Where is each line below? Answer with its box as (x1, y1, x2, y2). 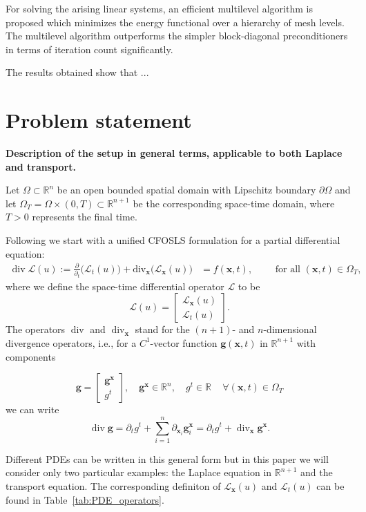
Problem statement (6, 106, 192, 134)
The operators (6, 322, 66, 336)
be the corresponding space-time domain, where (133, 196, 335, 210)
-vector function (150, 335, 218, 350)
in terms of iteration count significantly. (6, 41, 173, 56)
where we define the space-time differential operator (6, 278, 224, 293)
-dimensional (263, 322, 317, 336)
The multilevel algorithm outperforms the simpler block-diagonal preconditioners (6, 28, 348, 43)
